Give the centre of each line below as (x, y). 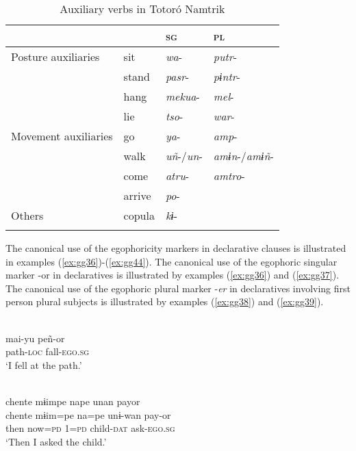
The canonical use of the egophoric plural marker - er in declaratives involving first (178, 288)
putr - (225, 56)
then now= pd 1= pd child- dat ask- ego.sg (90, 428)
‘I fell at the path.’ (44, 364)
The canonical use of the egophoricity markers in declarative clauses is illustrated (176, 248)
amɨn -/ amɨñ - (243, 156)
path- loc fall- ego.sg (48, 351)
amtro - (229, 176)
